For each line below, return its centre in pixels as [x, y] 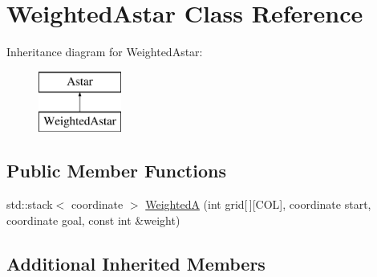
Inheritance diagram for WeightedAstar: [105, 52]
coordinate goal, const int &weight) [93, 220]
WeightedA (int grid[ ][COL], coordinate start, [258, 204]
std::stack [30, 204]
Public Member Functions [116, 171]
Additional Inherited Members [136, 263]
